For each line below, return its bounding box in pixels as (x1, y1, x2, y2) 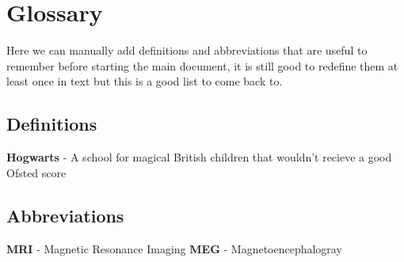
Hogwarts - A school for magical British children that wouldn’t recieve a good (6, 149, 392, 165)
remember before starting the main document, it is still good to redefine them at (6, 57, 398, 74)
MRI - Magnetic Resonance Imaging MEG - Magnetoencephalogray (6, 240, 342, 256)
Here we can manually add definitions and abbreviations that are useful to (6, 42, 368, 59)
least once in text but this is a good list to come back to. (6, 73, 283, 89)
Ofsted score (6, 164, 67, 180)
